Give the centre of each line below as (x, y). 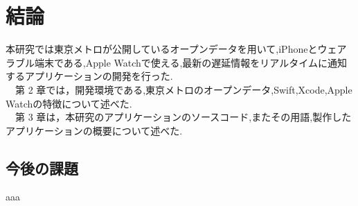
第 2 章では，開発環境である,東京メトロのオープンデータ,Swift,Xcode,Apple (184, 89)
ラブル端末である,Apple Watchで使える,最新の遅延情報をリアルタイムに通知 (176, 62)
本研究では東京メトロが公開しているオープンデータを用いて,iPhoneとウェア (176, 49)
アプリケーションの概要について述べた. (94, 130)
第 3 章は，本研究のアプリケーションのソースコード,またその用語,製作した (183, 117)
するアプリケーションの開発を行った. (89, 76)
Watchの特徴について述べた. (69, 103)
